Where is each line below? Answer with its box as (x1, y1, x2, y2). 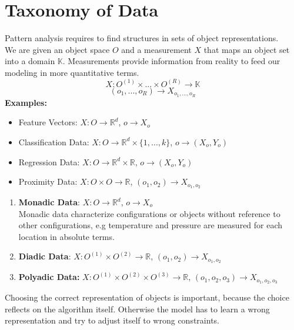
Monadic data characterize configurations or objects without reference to (18, 207, 280, 219)
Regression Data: (18, 155, 80, 168)
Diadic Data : (18, 250, 71, 262)
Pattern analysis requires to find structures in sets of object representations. (5, 32, 279, 44)
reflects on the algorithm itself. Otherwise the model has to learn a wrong (5, 302, 270, 315)
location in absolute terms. (18, 230, 115, 242)
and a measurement (121, 43, 192, 55)
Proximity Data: (18, 175, 78, 188)
